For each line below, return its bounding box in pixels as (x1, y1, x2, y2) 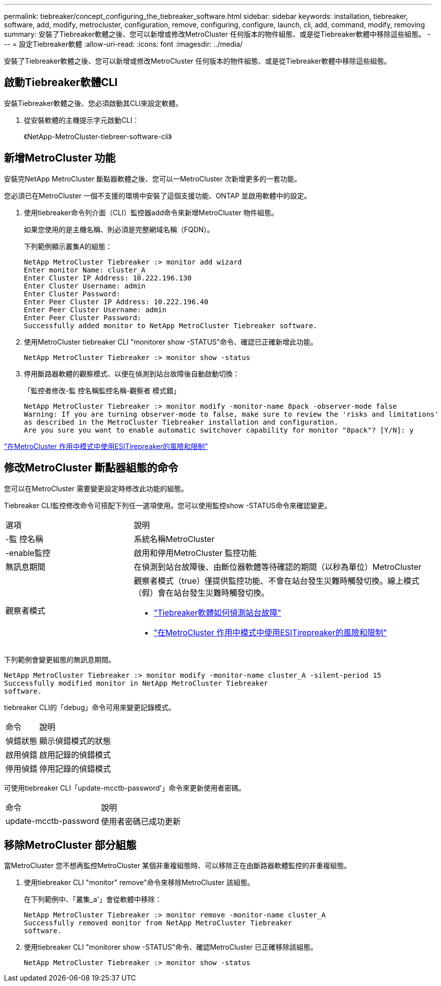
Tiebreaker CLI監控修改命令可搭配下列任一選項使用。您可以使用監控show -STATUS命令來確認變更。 (4, 501, 332, 510)
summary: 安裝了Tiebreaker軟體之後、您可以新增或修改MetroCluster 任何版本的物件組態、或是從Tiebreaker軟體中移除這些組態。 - (4, 30, 431, 38)
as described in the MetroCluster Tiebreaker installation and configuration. (24, 418, 339, 426)
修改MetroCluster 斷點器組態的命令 (4, 461, 178, 474)
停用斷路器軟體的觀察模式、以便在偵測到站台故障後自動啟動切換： (24, 369, 240, 378)
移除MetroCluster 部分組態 (4, 838, 137, 851)
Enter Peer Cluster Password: (24, 313, 142, 322)
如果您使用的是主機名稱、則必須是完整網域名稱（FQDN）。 (24, 225, 214, 234)
